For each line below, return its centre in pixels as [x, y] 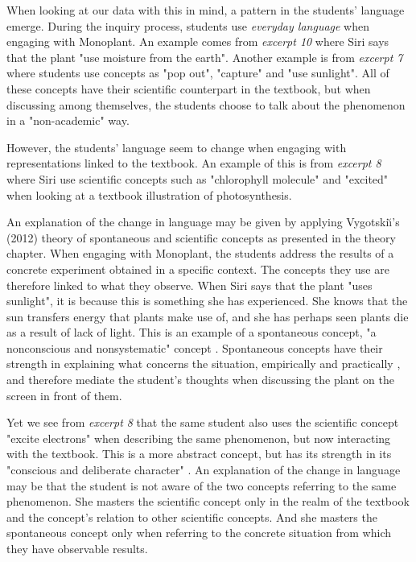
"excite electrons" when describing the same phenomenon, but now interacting [199, 438]
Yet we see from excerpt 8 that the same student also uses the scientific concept [203, 422]
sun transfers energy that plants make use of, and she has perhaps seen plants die [208, 316]
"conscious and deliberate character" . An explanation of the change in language [204, 470]
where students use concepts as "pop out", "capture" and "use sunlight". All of [198, 73]
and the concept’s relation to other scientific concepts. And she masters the [192, 517]
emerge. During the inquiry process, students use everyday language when [188, 25]
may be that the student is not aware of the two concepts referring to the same [202, 485]
